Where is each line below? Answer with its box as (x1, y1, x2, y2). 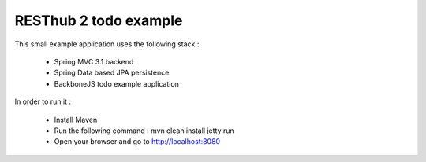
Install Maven (54, 115, 98, 124)
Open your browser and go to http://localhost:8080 (54, 137, 221, 146)
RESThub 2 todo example (14, 12, 183, 29)
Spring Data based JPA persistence (54, 68, 170, 78)
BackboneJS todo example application (54, 79, 179, 88)
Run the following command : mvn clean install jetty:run (54, 126, 234, 135)
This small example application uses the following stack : (14, 39, 200, 49)
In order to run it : (14, 97, 71, 106)
